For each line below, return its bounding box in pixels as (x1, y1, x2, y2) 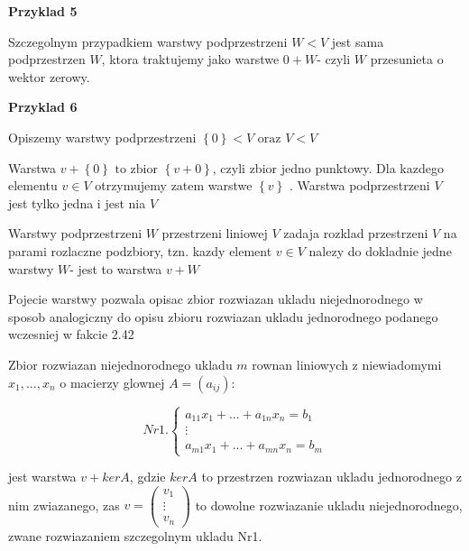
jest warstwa (8, 467, 77, 485)
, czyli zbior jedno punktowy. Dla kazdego (212, 158, 444, 177)
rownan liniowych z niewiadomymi (252, 354, 442, 373)
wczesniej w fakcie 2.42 (8, 325, 134, 344)
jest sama (331, 32, 384, 51)
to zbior (115, 162, 158, 176)
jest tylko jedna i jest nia (8, 193, 146, 212)
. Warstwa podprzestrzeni (289, 176, 430, 195)
